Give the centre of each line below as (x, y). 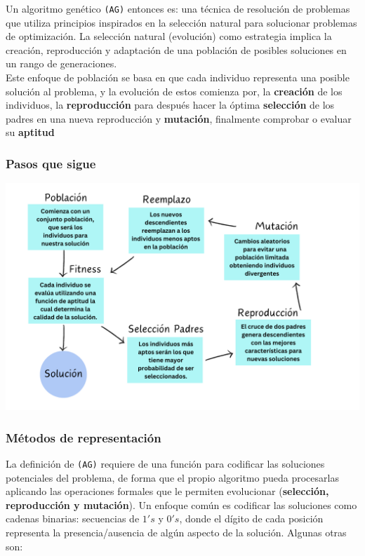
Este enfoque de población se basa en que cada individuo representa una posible (178, 77)
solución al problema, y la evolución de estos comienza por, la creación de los (174, 91)
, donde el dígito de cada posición (251, 518)
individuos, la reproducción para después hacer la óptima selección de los (170, 105)
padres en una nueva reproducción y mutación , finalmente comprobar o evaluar (179, 118)
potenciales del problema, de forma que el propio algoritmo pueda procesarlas (172, 477)
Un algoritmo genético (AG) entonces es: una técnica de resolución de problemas (178, 8)
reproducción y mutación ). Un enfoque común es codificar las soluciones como (181, 504)
